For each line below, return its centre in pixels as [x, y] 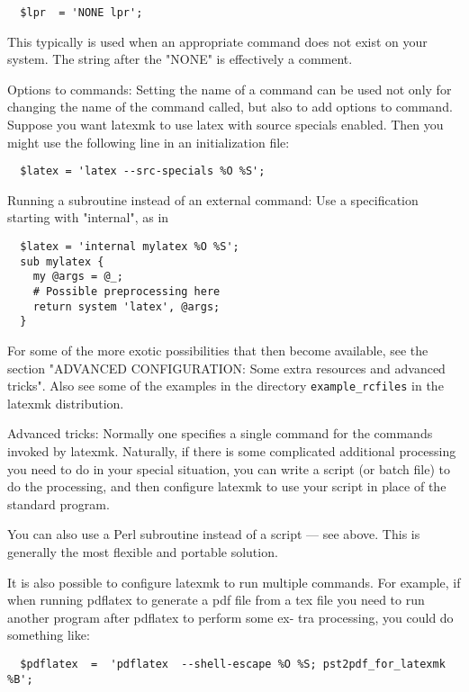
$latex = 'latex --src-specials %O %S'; [143, 171]
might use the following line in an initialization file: [149, 142]
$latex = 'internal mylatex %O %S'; [130, 247]
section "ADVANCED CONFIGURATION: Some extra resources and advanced [226, 368]
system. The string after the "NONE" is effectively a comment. [180, 59]
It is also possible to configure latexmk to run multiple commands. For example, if [234, 582]
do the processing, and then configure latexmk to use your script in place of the [227, 486]
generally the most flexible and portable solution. [143, 552]
